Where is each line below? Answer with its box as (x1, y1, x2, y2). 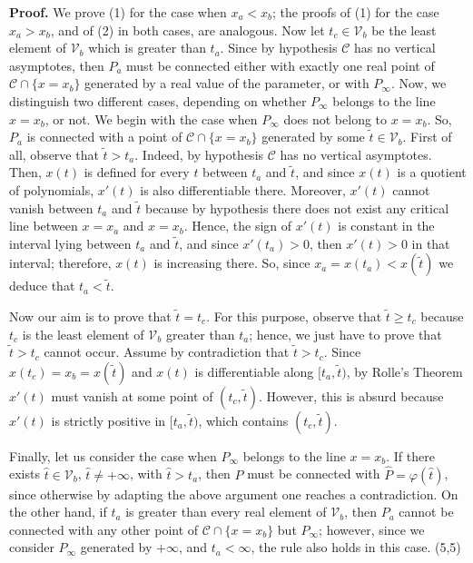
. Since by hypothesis (220, 38, 338, 57)
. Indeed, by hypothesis (134, 144, 264, 163)
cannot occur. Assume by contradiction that (44, 342, 290, 361)
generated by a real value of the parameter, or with (84, 74, 370, 93)
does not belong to (283, 109, 388, 128)
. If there (386, 446, 435, 465)
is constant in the (338, 216, 435, 235)
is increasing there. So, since (153, 253, 310, 272)
